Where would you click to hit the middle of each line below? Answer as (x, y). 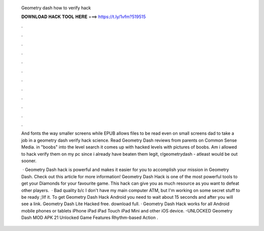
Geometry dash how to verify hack (56, 8)
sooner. (29, 161)
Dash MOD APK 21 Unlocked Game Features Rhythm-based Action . (90, 218)
